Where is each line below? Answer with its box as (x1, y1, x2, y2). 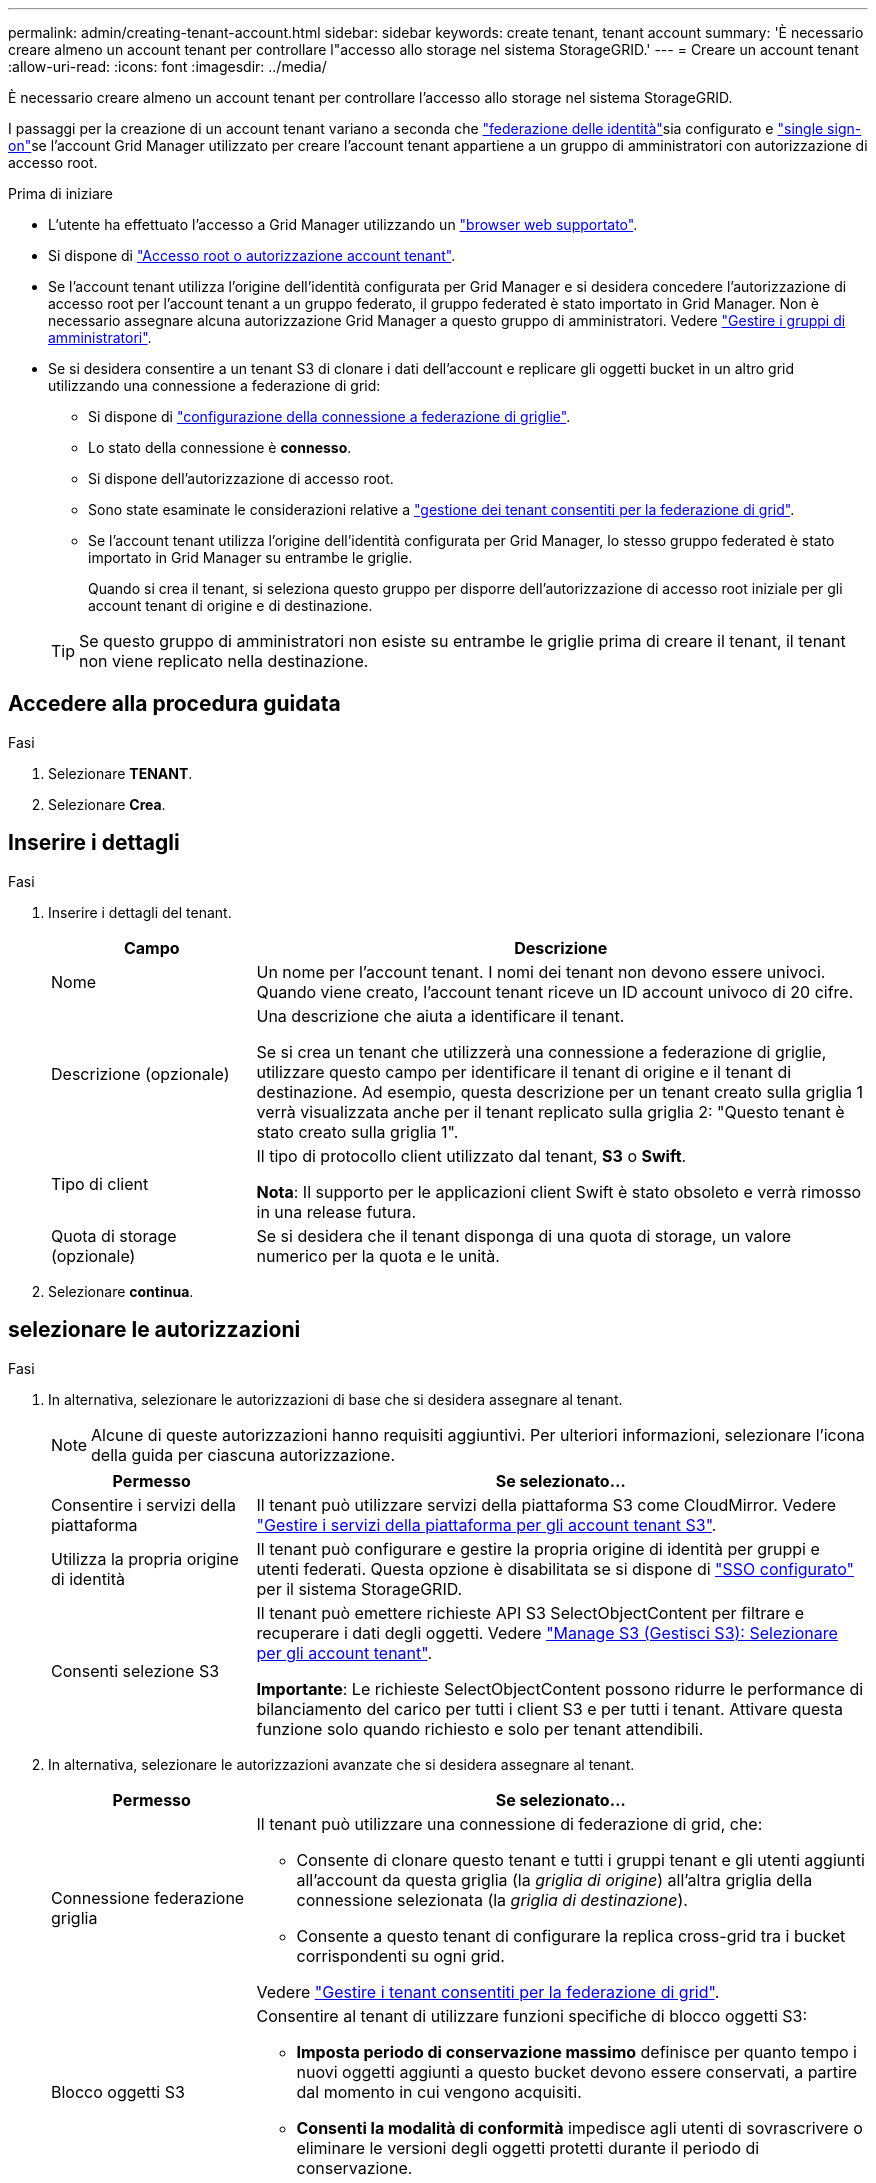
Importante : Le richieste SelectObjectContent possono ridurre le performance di (256, 1678, 864, 1699)
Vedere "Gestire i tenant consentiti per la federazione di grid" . (256, 1981, 720, 2002)
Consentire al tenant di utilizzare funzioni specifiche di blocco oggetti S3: (256, 2005, 808, 2026)
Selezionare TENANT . (48, 764, 193, 782)
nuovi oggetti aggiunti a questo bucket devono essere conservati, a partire (296, 2061, 858, 2082)
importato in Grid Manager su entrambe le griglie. (88, 549, 413, 566)
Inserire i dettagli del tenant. (48, 903, 232, 921)
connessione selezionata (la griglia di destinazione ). (296, 1889, 688, 1910)
